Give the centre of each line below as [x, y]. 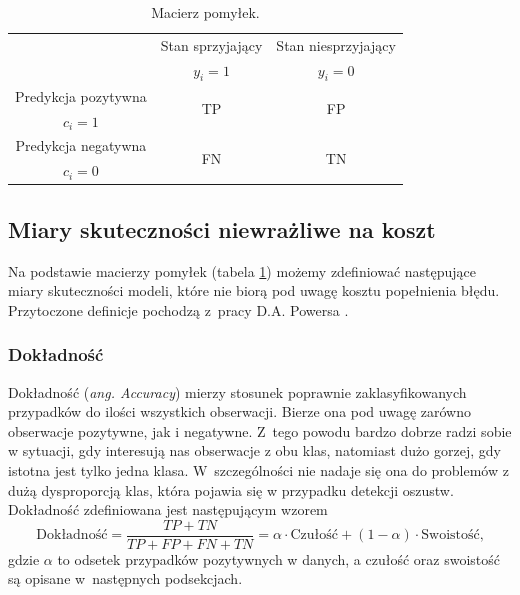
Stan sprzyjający [211, 44]
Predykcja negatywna [81, 145]
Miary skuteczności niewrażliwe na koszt [222, 228]
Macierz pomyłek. [205, 12]
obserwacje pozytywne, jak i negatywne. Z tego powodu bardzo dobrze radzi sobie [260, 430]
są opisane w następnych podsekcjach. [125, 578]
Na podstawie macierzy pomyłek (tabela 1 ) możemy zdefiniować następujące [242, 270]
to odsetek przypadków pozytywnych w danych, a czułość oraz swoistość [279, 558]
